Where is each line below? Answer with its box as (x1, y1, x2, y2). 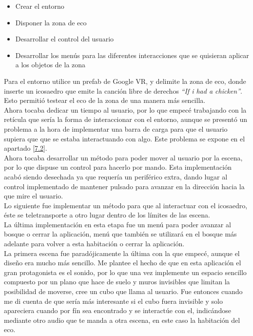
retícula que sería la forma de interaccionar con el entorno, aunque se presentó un (4, 114, 248, 124)
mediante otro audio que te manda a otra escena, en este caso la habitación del (4, 315, 240, 325)
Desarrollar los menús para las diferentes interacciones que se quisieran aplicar (15, 50, 249, 60)
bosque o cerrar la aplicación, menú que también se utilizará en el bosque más (4, 229, 237, 239)
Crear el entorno (15, 1, 64, 11)
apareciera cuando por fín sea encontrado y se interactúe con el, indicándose (4, 305, 231, 316)
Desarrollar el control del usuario (15, 34, 114, 44)
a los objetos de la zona (15, 59, 86, 70)
